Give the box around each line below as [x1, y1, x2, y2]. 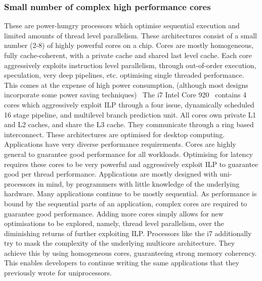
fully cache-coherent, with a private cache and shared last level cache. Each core [4, 50, 252, 60]
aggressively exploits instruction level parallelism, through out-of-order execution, [4, 60, 256, 70]
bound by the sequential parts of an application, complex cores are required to [4, 198, 247, 208]
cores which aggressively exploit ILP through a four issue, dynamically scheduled [4, 99, 254, 109]
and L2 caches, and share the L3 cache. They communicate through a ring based [4, 119, 254, 130]
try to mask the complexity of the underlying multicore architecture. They [4, 238, 235, 248]
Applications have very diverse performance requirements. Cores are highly [4, 139, 236, 149]
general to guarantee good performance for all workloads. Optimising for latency [4, 148, 253, 159]
